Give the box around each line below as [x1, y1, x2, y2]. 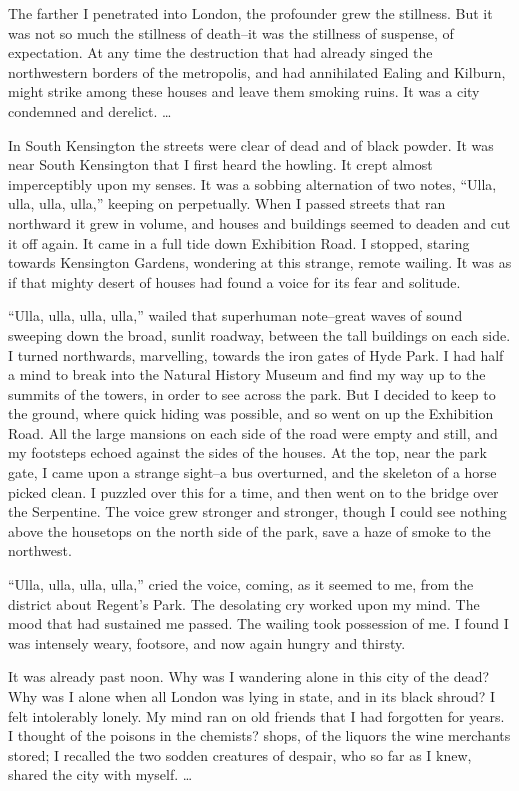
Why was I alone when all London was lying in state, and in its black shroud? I [8, 686, 496, 706]
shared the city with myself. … [8, 764, 193, 785]
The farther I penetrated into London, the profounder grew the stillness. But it [8, 3, 493, 23]
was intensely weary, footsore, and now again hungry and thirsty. [8, 632, 406, 653]
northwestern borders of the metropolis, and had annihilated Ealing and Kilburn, [8, 61, 506, 82]
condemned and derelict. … [8, 100, 172, 121]
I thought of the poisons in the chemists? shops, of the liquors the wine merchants [8, 725, 511, 746]
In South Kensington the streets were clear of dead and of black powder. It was [8, 134, 494, 155]
